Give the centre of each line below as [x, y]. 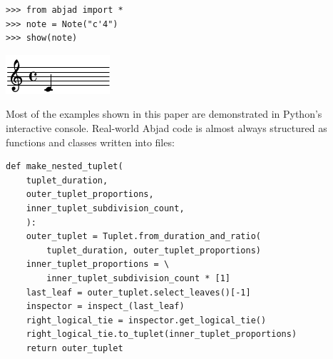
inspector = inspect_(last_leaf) [105, 307]
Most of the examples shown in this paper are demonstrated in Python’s [164, 114]
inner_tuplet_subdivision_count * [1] [138, 278]
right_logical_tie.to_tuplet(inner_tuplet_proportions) [162, 334]
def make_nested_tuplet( [65, 167]
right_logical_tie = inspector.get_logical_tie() [146, 320]
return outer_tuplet [75, 348]
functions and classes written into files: [90, 142]
